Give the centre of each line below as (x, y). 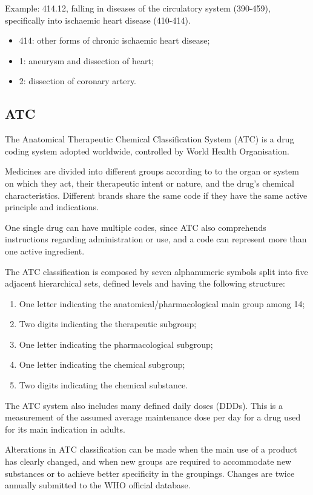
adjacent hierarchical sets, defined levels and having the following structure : (145, 283)
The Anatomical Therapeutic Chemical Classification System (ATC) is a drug (150, 139)
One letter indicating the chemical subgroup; (102, 364)
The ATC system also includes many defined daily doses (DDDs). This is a (144, 405)
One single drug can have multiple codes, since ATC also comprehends (136, 227)
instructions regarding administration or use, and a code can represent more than (156, 239)
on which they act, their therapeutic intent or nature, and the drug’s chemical (150, 183)
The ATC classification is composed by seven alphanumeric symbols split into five (156, 271)
